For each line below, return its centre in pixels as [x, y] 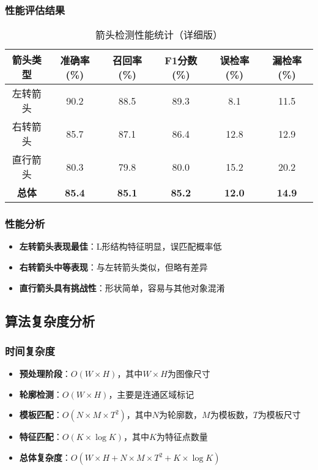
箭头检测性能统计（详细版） [159, 35]
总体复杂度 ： [45, 457]
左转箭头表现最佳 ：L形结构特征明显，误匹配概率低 [120, 246]
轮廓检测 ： [41, 394]
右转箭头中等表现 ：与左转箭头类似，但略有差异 [113, 267]
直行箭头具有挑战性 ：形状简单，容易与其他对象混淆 [122, 287]
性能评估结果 [35, 9]
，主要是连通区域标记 [151, 394]
